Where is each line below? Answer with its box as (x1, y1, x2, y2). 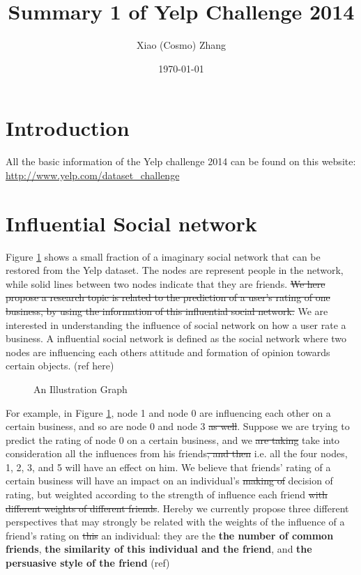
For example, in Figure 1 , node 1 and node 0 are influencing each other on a (6, 405, 331, 420)
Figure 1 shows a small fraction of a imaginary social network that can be (6, 249, 321, 263)
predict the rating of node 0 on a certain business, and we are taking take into (6, 432, 340, 447)
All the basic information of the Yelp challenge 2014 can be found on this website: (6, 154, 356, 169)
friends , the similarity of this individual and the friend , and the (6, 542, 312, 556)
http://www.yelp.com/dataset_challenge (6, 167, 180, 182)
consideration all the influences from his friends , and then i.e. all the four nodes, (6, 446, 348, 461)
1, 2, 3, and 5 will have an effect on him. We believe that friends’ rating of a (6, 459, 331, 474)
